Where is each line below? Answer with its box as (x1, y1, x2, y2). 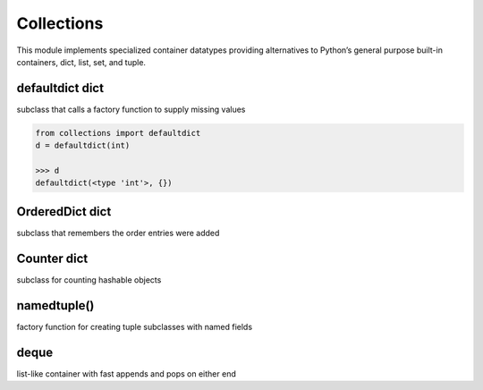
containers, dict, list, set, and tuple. (16, 56, 147, 67)
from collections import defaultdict (35, 128, 201, 138)
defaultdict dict (16, 81, 105, 96)
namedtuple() (16, 298, 95, 313)
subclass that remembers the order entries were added (16, 227, 220, 238)
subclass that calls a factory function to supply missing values (16, 104, 246, 114)
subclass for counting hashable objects (16, 274, 162, 285)
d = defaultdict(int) (35, 140, 131, 151)
